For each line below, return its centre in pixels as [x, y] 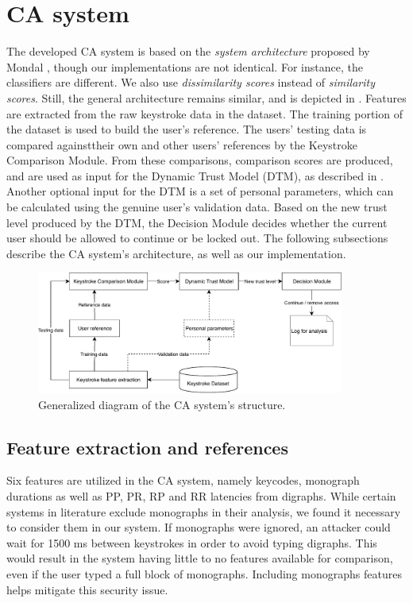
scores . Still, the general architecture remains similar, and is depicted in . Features [206, 97]
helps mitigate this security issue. [87, 589]
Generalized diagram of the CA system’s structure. [162, 404]
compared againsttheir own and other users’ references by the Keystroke [182, 144]
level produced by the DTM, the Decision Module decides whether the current [197, 222]
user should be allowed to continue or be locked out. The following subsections [197, 238]
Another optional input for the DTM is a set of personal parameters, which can [200, 191]
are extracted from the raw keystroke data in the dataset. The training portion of [205, 113]
